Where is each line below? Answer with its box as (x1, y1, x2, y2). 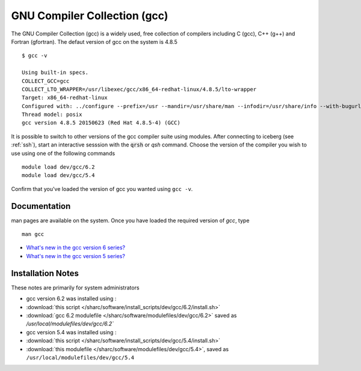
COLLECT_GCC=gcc (22, 77, 70, 84)
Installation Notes (11, 268, 79, 279)
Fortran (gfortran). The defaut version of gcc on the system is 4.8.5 (11, 38, 177, 45)
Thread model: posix (22, 111, 82, 118)
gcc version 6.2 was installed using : (26, 295, 117, 303)
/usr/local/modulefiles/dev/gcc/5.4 (26, 354, 135, 361)
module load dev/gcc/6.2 (22, 164, 95, 170)
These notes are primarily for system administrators (11, 284, 140, 291)
